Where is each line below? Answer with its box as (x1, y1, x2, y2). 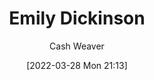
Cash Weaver (49, 40, 105, 52)
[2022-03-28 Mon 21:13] (26, 59, 128, 71)
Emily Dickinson (8, 7, 146, 30)
